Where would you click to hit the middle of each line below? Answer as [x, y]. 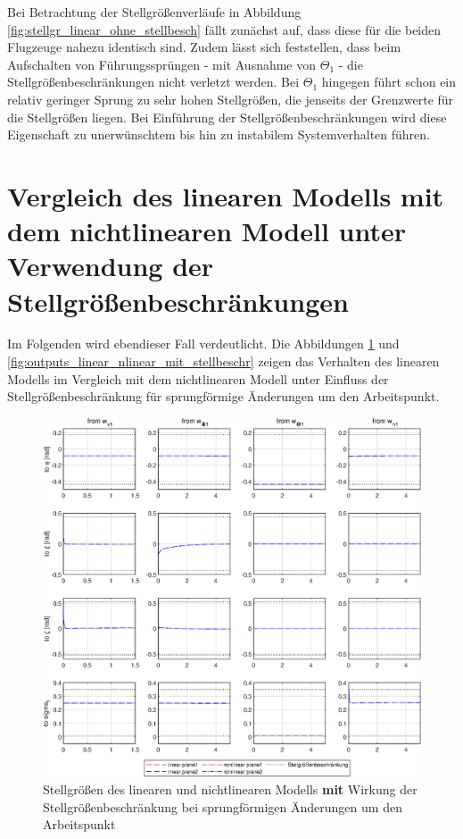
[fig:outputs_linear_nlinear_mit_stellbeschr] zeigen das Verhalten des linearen [223, 361]
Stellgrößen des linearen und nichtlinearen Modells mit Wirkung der [230, 789]
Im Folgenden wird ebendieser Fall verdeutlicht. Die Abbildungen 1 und [203, 344]
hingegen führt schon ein [389, 82]
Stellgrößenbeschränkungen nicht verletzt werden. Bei [153, 82]
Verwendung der [111, 266]
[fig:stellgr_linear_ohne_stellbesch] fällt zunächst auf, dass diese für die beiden [224, 29]
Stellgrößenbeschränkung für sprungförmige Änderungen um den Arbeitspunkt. [223, 396]
